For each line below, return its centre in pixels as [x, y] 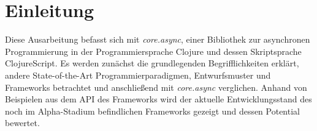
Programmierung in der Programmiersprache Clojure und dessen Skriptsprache [153, 51]
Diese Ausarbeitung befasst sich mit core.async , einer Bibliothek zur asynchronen [158, 39]
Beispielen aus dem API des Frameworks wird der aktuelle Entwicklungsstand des [158, 99]
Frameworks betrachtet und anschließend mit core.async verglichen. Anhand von [156, 87]
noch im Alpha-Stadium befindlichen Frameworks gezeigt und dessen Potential [152, 111]
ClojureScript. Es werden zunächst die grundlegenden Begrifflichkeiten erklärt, [152, 63]
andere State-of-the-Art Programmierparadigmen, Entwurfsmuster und [138, 75]
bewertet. [22, 123]
